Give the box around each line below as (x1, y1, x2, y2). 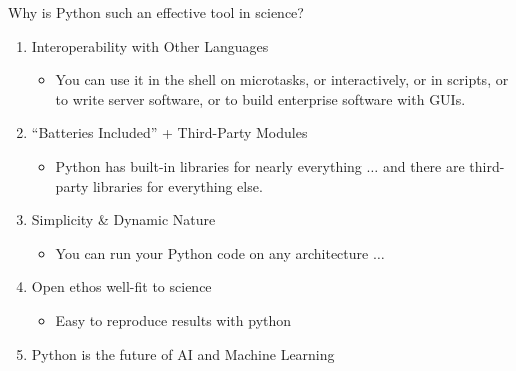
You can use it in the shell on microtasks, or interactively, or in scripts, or (55, 69, 509, 90)
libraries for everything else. (92, 175, 263, 196)
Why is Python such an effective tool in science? (8, 2, 304, 22)
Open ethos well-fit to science (31, 276, 212, 297)
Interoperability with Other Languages (31, 35, 269, 56)
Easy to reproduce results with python (55, 309, 292, 330)
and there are (382, 155, 465, 176)
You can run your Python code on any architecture (55, 242, 369, 263)
